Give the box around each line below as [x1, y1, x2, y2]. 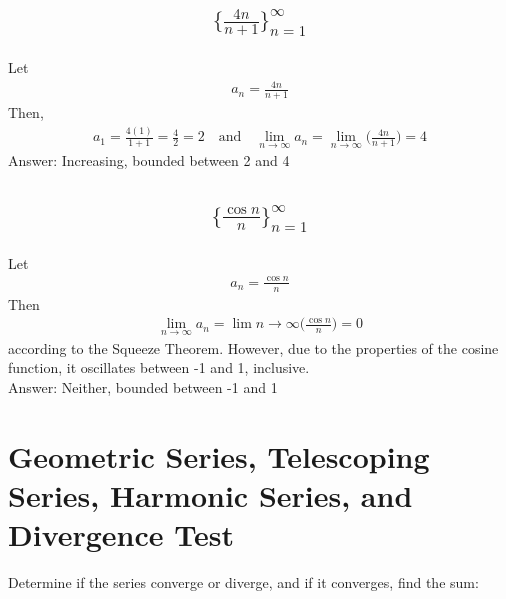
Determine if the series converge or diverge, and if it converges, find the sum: [8, 571, 479, 592]
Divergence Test [8, 514, 234, 554]
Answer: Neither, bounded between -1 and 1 [8, 376, 278, 397]
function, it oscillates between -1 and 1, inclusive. [8, 357, 310, 378]
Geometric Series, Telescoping [8, 435, 430, 476]
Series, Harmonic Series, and [8, 474, 413, 515]
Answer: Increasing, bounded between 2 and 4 [8, 150, 290, 171]
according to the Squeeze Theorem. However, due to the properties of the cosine [8, 337, 499, 358]
